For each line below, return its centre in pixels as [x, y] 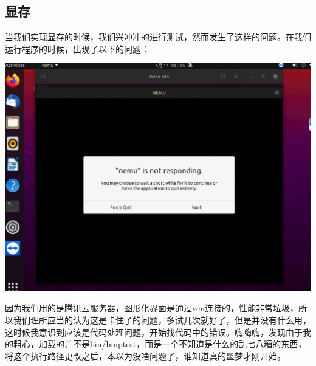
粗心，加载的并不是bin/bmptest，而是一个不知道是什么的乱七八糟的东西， [160, 344]
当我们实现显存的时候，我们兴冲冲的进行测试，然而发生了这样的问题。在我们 [158, 37]
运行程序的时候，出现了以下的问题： [77, 48]
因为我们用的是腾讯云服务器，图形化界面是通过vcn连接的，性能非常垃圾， [152, 308]
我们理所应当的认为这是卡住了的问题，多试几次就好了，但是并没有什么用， [162, 319]
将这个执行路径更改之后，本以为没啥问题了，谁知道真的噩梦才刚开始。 [145, 355]
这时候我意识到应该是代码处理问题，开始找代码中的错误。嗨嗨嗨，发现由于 [154, 332]
